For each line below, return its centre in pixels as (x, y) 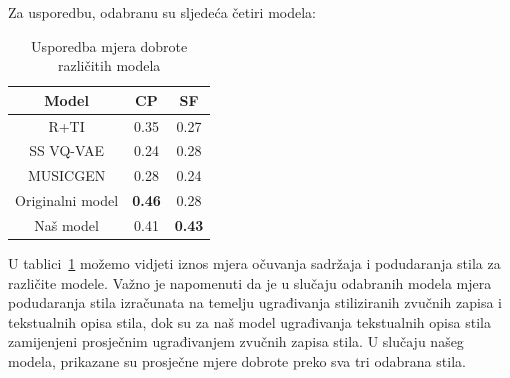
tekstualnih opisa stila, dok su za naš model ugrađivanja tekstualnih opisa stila (249, 321)
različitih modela (109, 65)
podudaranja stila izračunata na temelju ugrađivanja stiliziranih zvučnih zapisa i (255, 302)
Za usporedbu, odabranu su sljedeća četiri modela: (162, 12)
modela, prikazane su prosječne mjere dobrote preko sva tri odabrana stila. (237, 361)
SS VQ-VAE (66, 150)
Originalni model (67, 200)
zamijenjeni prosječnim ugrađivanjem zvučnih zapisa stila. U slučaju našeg (236, 341)
